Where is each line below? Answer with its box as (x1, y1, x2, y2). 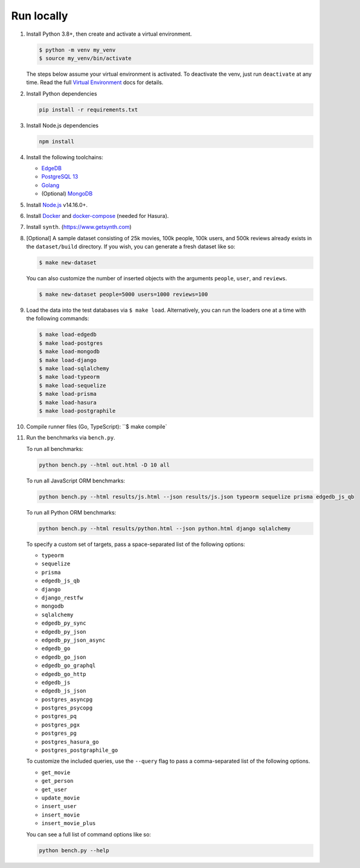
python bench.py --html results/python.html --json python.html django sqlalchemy (39, 525, 291, 532)
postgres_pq (41, 713, 77, 720)
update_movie (41, 794, 80, 801)
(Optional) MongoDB (41, 190, 93, 197)
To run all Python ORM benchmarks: (26, 508, 117, 516)
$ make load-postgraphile (39, 407, 116, 414)
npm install (39, 138, 75, 145)
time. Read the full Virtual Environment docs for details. (26, 79, 164, 86)
